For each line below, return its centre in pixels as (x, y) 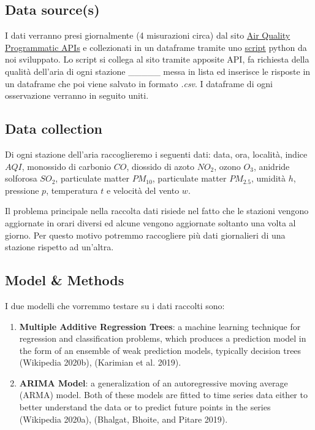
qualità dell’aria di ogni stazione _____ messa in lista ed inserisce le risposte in (158, 71)
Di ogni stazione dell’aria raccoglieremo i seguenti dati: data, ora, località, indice (156, 154)
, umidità (269, 178)
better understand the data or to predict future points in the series (145, 407)
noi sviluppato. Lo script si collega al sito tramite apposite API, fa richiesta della (157, 59)
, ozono (227, 166)
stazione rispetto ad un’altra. (59, 247)
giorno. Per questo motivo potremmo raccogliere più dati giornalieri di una (145, 235)
